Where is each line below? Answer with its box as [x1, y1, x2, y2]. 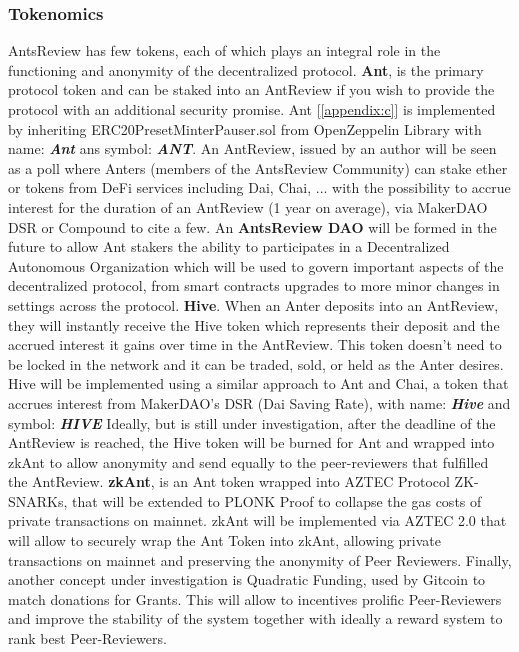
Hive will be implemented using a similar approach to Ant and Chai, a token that [8, 373, 509, 394]
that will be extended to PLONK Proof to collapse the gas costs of [72, 490, 482, 511]
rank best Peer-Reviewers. [8, 628, 167, 649]
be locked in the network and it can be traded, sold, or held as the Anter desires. [8, 353, 504, 374]
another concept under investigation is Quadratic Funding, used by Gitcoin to [8, 569, 486, 590]
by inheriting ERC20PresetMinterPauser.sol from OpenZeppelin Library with [8, 118, 482, 139]
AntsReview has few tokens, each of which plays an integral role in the [8, 40, 441, 61]
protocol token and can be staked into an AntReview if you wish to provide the [8, 79, 495, 100]
